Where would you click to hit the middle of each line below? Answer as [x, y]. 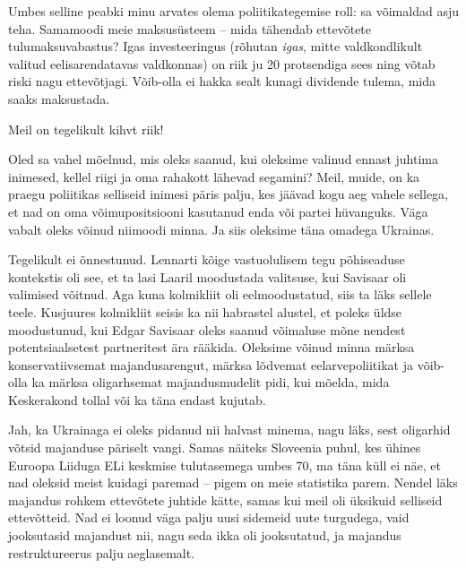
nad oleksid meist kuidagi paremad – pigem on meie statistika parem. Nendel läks [233, 482]
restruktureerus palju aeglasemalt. [102, 552]
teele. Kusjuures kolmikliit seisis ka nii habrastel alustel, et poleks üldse [205, 311]
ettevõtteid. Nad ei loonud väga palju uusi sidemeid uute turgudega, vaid [209, 517]
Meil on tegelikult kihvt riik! [86, 129]
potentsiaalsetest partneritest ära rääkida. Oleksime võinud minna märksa [211, 347]
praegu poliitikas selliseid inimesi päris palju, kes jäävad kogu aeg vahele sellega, [228, 194]
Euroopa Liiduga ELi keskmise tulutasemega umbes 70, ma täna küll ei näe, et [224, 465]
